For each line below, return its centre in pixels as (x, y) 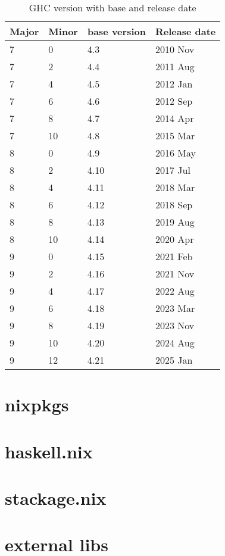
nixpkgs (37, 404)
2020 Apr (174, 239)
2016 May (175, 153)
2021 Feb (174, 256)
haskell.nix (49, 451)
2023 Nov (175, 325)
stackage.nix (56, 497)
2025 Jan (174, 360)
